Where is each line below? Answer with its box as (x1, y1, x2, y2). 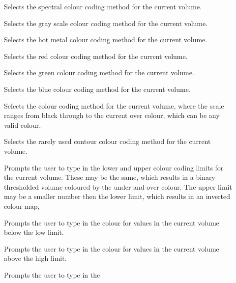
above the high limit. (4, 253, 67, 263)
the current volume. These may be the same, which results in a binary (4, 172, 215, 182)
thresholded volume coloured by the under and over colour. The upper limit (4, 181, 232, 192)
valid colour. (4, 119, 41, 130)
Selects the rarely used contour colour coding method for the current (4, 136, 211, 146)
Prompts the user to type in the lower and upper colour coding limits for (4, 162, 224, 172)
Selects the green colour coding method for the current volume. (4, 67, 194, 78)
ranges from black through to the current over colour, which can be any (4, 110, 220, 120)
